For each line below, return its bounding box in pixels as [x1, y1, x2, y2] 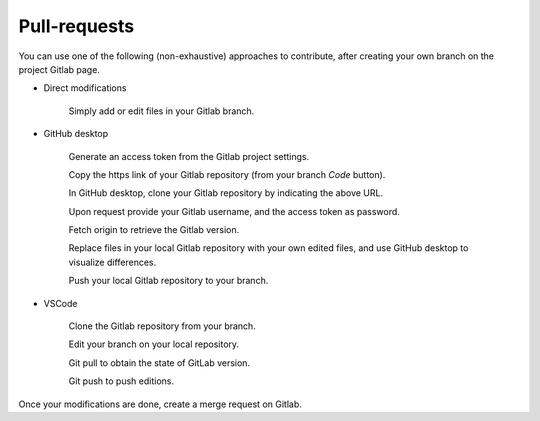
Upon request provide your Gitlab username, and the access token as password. [68, 205, 400, 217]
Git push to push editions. [68, 375, 175, 387]
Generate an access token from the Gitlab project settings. [68, 150, 310, 162]
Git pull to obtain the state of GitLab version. [68, 356, 250, 369]
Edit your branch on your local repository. [68, 338, 240, 350]
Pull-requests [18, 15, 135, 37]
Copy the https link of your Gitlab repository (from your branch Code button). [68, 168, 386, 180]
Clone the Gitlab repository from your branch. [68, 320, 257, 332]
